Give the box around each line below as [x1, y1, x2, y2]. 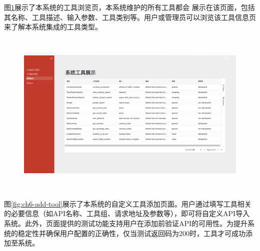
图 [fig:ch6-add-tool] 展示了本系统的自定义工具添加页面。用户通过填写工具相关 [4, 198, 251, 209]
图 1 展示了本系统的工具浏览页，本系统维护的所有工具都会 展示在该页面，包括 [4, 2, 255, 12]
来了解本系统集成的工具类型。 [4, 21, 102, 32]
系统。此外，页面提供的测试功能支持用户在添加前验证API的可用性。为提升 [4, 218, 248, 228]
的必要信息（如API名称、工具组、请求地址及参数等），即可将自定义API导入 [4, 208, 250, 219]
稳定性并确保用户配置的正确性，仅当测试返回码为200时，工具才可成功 [17, 228, 245, 238]
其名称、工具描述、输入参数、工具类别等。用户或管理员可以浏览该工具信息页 [4, 11, 256, 22]
